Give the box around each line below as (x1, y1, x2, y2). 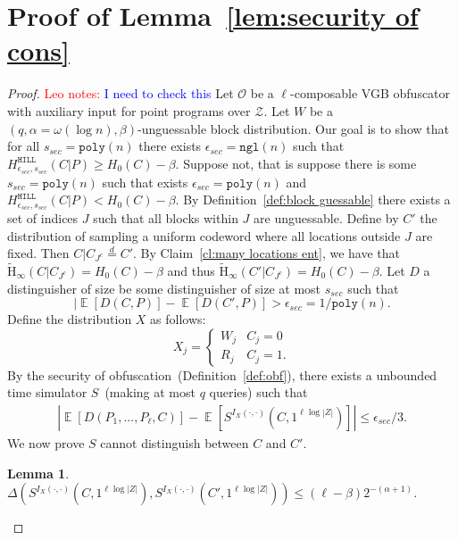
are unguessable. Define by (254, 209, 399, 227)
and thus (167, 262, 215, 279)
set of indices (7, 209, 79, 227)
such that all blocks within (93, 209, 238, 227)
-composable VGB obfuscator (290, 84, 451, 103)
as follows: (150, 310, 206, 328)
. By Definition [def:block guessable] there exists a (175, 190, 451, 209)
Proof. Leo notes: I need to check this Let (7, 84, 234, 103)
